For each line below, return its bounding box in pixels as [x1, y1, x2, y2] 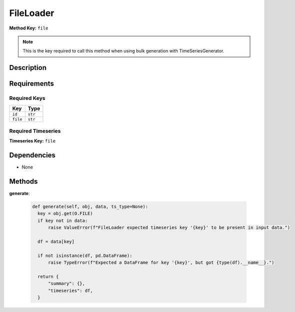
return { [37, 273, 59, 279]
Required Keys [9, 95, 45, 102]
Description [9, 63, 47, 72]
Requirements [9, 79, 54, 88]
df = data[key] [37, 239, 75, 244]
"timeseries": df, [48, 287, 93, 293]
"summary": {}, [48, 280, 85, 286]
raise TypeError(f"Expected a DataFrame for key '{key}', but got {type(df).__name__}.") [48, 260, 275, 265]
